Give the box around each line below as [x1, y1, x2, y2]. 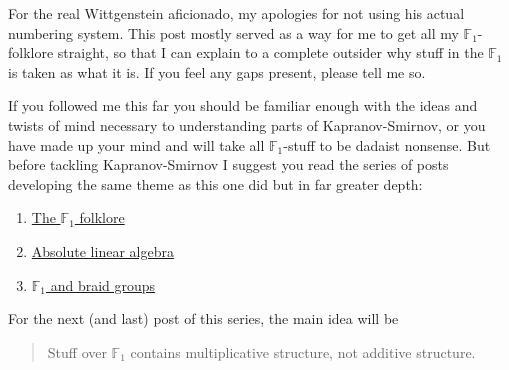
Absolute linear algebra [31, 240, 174, 261]
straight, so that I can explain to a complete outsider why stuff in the [57, 42, 484, 63]
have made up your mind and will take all [8, 134, 265, 155]
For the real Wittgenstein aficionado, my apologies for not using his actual [8, 3, 465, 23]
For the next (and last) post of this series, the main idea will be [8, 308, 399, 329]
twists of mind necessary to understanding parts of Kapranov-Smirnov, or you [8, 114, 486, 135]
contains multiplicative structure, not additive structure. [130, 341, 476, 362]
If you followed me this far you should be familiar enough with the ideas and [8, 95, 478, 116]
